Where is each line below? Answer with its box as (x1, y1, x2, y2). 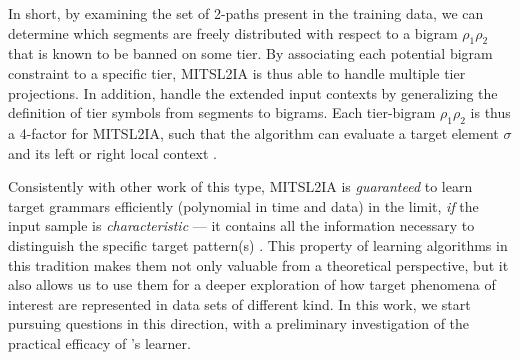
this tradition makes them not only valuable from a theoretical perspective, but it (8, 254, 509, 275)
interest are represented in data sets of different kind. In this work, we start (8, 293, 471, 314)
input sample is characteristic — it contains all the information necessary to (8, 215, 475, 236)
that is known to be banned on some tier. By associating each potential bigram (8, 43, 493, 64)
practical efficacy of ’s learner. (8, 332, 191, 353)
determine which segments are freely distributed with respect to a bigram (8, 22, 458, 43)
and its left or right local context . (8, 142, 218, 163)
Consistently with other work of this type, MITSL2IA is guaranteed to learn (8, 176, 473, 197)
